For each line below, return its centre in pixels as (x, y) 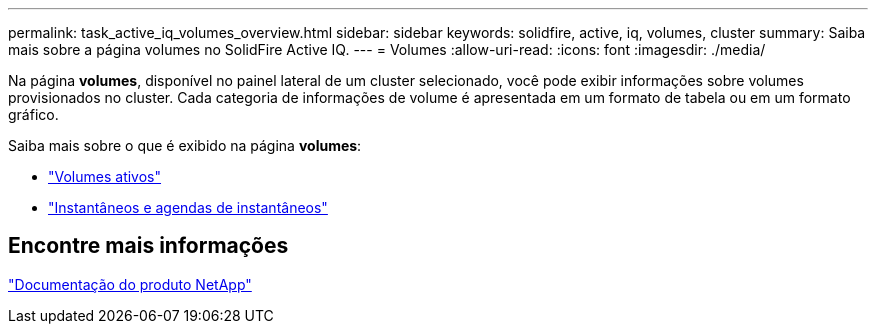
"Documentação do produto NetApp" (130, 284)
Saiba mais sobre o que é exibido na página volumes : (185, 145)
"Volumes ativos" (105, 176)
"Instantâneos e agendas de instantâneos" (188, 207)
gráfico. (33, 114)
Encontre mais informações (148, 246)
